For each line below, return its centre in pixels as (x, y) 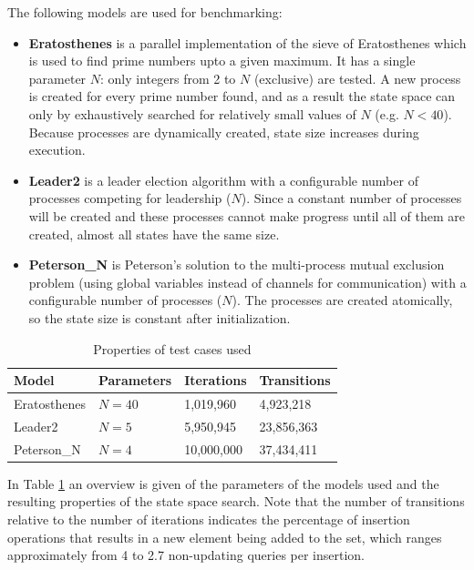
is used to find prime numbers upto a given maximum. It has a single (222, 61)
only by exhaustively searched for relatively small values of (192, 113)
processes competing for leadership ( (130, 198)
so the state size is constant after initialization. (160, 317)
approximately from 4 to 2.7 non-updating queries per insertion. (186, 555)
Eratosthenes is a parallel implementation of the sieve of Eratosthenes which (247, 42)
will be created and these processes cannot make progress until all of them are (247, 215)
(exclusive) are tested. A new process (357, 78)
